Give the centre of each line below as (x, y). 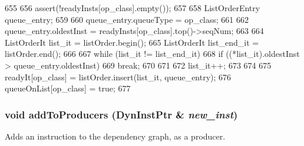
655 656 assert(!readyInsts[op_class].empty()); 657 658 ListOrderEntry (133, 8)
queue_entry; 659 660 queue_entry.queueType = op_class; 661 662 (127, 19)
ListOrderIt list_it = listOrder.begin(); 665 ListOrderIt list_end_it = (132, 42)
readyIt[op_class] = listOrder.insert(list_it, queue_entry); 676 (118, 77)
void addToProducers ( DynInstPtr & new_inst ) (121, 114)
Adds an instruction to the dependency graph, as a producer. (115, 136)
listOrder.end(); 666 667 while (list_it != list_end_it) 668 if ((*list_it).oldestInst (152, 54)
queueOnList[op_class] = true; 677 (68, 88)
